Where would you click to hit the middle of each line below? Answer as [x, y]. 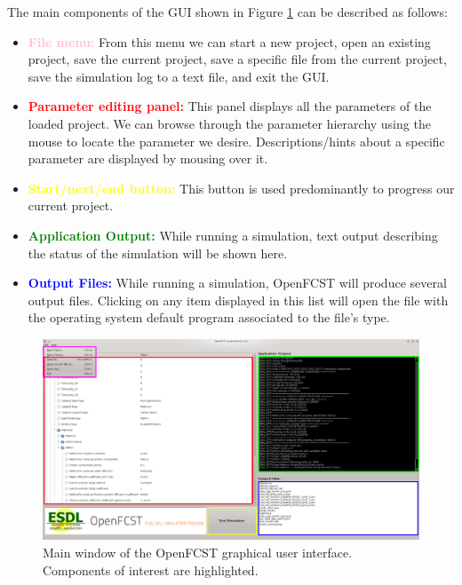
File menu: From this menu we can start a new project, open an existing [229, 41]
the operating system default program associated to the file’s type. [209, 317]
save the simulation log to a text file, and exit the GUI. [179, 76]
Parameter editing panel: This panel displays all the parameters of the [230, 106]
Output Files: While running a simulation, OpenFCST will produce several [237, 283]
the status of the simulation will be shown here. [158, 253]
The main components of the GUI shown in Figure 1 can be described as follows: [227, 12]
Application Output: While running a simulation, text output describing [233, 235]
